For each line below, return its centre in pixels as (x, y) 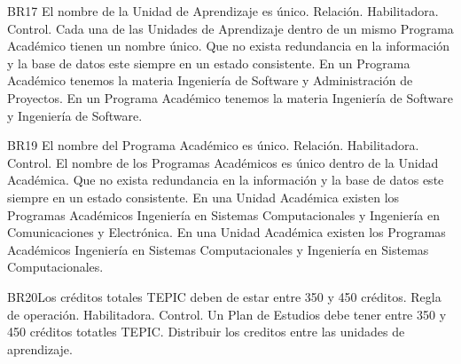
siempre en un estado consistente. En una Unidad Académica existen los (203, 197)
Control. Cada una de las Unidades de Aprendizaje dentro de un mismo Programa (230, 28)
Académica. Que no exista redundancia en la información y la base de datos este (226, 180)
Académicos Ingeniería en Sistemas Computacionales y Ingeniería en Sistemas (218, 249)
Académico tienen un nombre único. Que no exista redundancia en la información (229, 46)
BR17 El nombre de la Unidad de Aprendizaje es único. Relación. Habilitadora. (223, 11)
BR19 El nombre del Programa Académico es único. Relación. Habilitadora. (213, 145)
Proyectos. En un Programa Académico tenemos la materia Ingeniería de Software (230, 97)
